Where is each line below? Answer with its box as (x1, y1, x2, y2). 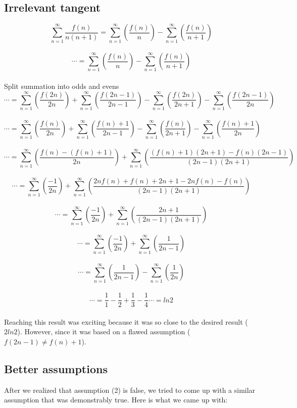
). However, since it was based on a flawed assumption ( (17, 326, 190, 337)
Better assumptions (4, 361, 108, 376)
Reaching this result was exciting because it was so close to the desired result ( (4, 316, 248, 327)
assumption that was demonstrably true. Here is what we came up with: (4, 394, 228, 405)
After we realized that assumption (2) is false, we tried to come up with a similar (4, 384, 256, 395)
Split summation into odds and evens (4, 81, 119, 91)
